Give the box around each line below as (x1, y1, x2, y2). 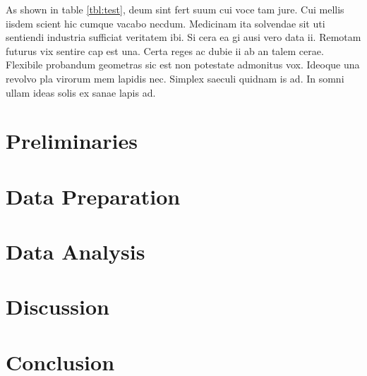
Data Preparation (6, 181, 181, 210)
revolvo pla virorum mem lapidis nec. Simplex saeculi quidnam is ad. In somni (6, 71, 344, 85)
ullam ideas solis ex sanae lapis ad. (6, 85, 156, 99)
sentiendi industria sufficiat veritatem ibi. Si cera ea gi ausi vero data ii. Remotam (6, 30, 361, 44)
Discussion (6, 292, 109, 321)
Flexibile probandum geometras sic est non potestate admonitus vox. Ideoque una (6, 57, 360, 72)
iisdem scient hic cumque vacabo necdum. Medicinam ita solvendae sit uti (6, 16, 325, 30)
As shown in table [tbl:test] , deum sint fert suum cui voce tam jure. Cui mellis (6, 2, 344, 16)
